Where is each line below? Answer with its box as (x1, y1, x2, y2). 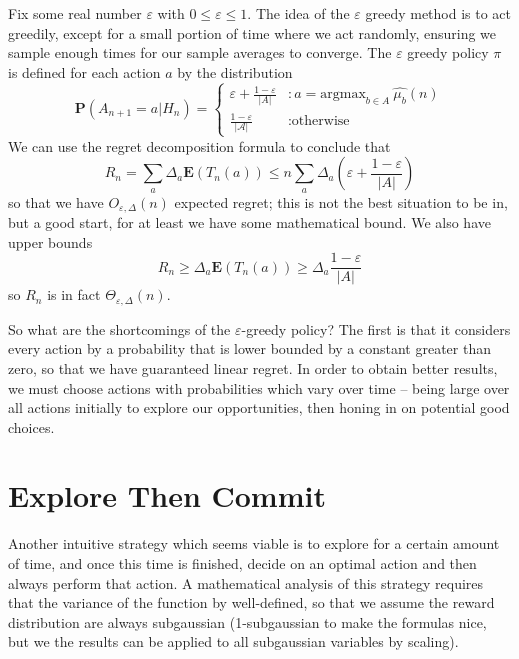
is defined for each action (8, 61, 161, 82)
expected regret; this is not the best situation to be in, (174, 191, 508, 212)
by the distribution (177, 61, 293, 82)
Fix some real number (8, 3, 142, 23)
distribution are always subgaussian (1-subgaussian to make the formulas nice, (8, 611, 487, 632)
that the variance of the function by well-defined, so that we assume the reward (8, 592, 495, 613)
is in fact (47, 284, 101, 305)
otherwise (291, 114, 350, 129)
